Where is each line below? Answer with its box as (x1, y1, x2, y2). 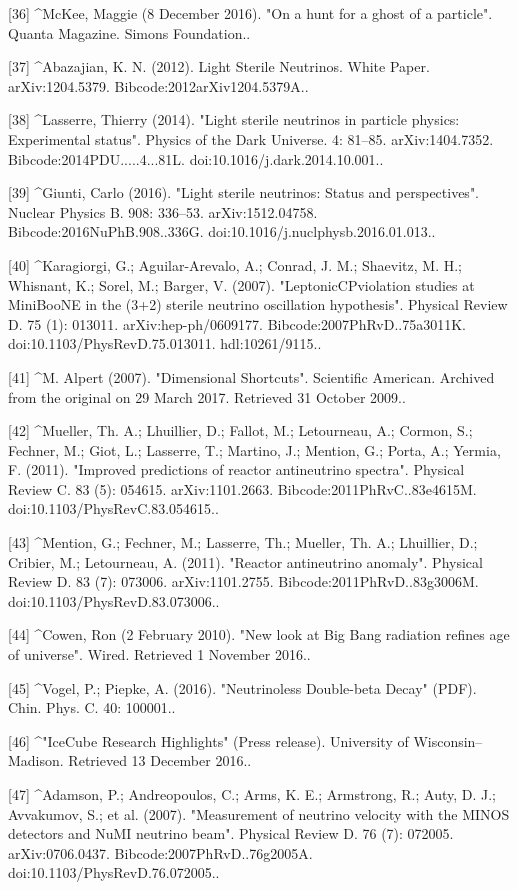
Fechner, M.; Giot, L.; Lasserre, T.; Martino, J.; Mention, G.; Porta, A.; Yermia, (8, 439, 501, 460)
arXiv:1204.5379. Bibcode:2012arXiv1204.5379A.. (8, 75, 309, 96)
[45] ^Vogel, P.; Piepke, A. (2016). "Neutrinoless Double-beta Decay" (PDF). (8, 677, 477, 698)
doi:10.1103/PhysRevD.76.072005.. (8, 862, 220, 883)
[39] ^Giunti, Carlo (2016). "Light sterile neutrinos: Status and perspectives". (8, 182, 480, 203)
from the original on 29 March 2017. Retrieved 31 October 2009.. (8, 386, 406, 407)
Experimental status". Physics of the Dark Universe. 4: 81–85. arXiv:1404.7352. (8, 128, 494, 149)
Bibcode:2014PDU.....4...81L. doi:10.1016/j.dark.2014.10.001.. (8, 148, 384, 169)
